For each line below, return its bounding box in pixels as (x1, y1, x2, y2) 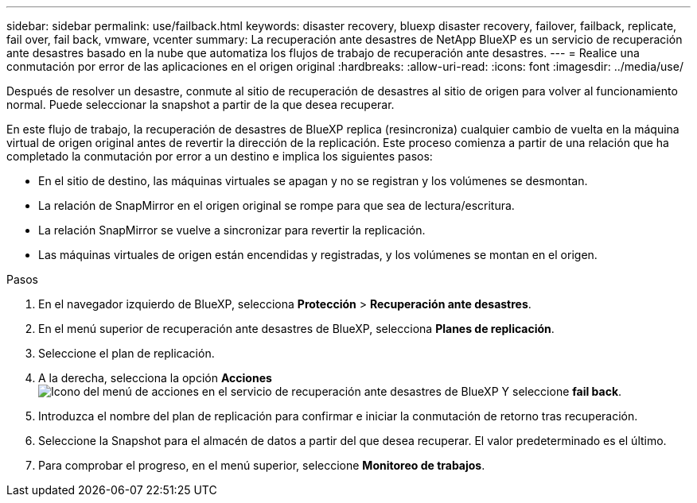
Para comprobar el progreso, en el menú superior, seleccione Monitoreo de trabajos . (38, 459, 485, 472)
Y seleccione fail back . (501, 385, 622, 398)
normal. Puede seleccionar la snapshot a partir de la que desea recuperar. (6, 98, 395, 111)
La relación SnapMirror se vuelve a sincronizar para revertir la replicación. (38, 223, 426, 237)
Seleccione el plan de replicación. (38, 346, 215, 360)
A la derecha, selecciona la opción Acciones (38, 371, 272, 385)
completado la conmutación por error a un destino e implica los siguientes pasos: (6, 149, 433, 163)
